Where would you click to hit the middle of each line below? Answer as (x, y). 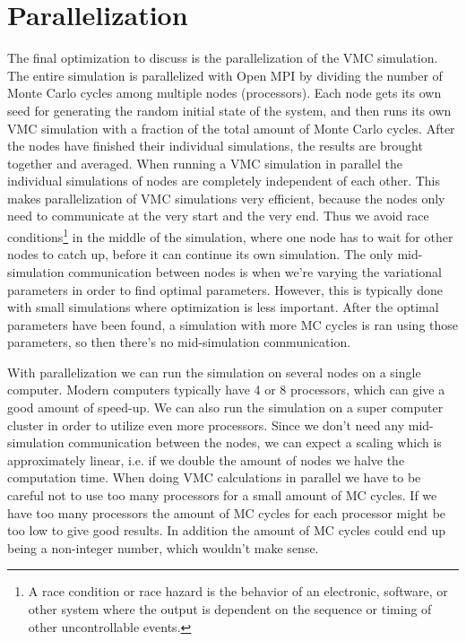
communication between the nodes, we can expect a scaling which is (255, 442)
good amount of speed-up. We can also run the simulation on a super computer (225, 407)
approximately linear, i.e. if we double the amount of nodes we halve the (206, 459)
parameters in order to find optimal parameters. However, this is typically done (225, 289)
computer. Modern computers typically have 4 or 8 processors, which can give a (226, 390)
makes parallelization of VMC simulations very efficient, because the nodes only (226, 198)
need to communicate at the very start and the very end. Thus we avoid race (218, 216)
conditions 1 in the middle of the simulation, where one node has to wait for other (230, 235)
